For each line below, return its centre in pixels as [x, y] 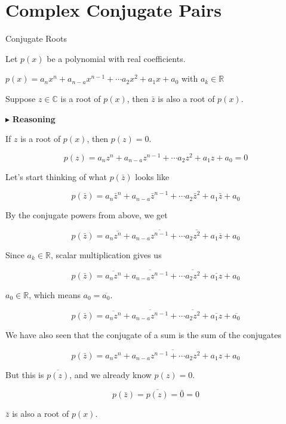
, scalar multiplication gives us [106, 254]
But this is [25, 374]
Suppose [21, 98]
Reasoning [34, 118]
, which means [55, 294]
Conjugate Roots [36, 38]
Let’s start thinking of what [56, 176]
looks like [152, 176]
